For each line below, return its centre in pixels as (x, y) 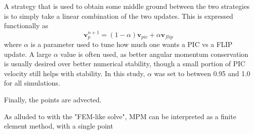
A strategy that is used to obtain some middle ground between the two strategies (127, 6)
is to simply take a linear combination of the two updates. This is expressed (119, 16)
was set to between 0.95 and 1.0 (202, 73)
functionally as (26, 25)
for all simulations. (32, 83)
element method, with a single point (59, 126)
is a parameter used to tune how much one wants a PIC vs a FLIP (132, 44)
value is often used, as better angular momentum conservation (154, 54)
